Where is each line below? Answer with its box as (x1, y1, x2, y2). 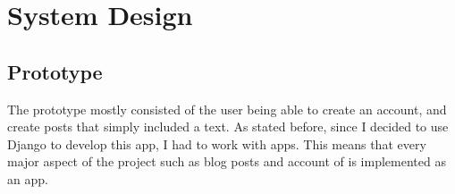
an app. (7, 169, 48, 188)
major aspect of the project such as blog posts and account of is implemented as (7, 152, 446, 171)
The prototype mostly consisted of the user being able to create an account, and (7, 99, 447, 118)
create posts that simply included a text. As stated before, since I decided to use (7, 117, 449, 136)
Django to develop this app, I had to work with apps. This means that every (7, 134, 426, 153)
